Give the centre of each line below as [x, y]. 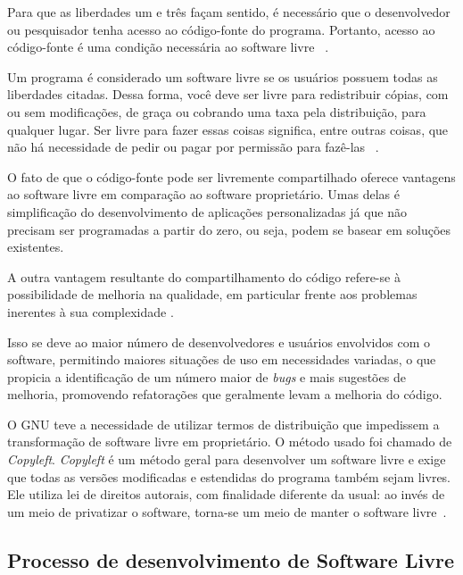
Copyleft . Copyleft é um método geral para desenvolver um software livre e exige [227, 459]
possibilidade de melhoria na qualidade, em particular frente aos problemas [212, 294]
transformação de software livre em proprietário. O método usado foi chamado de [230, 442]
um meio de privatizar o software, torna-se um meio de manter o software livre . [227, 511]
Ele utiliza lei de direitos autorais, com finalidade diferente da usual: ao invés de [226, 494]
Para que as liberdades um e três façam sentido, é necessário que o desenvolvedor [229, 12]
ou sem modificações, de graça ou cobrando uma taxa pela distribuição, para [217, 111]
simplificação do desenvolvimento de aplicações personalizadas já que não [207, 211]
